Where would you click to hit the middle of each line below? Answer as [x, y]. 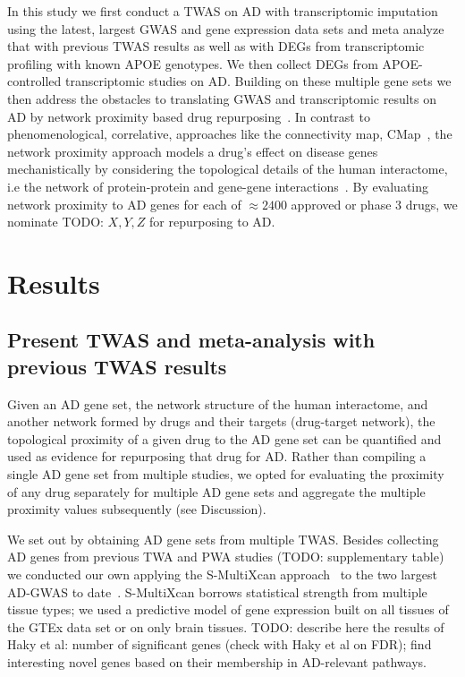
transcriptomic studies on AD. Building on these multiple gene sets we [258, 81]
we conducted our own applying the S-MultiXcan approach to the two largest [222, 574]
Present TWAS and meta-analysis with [191, 340]
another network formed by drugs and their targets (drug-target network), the [221, 421]
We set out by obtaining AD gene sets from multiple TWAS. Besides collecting [223, 539]
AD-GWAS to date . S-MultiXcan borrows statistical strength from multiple [217, 591]
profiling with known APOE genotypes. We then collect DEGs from [193, 63]
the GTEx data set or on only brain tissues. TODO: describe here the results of [226, 626]
